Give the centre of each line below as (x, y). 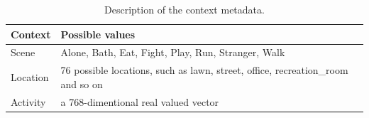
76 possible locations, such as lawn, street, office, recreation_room (204, 70)
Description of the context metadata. (184, 9)
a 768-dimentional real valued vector (140, 101)
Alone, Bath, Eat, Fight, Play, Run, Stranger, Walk (173, 52)
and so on (82, 84)
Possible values (98, 34)
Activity (28, 101)
